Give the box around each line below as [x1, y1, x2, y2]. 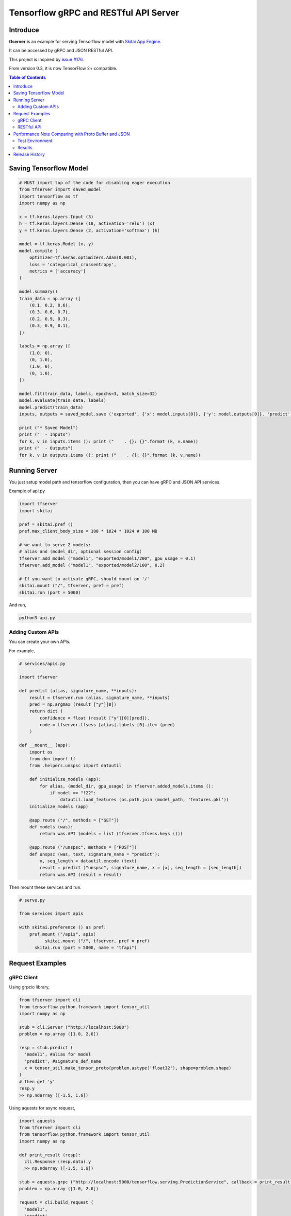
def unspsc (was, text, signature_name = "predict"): [29, 851, 160, 857]
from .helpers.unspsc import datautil [29, 763, 122, 769]
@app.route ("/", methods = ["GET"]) [29, 817, 119, 823]
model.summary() [19, 289, 58, 294]
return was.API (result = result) [39, 872, 122, 877]
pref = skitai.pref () [19, 521, 73, 527]
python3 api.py [19, 615, 55, 621]
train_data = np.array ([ [19, 296, 81, 301]
